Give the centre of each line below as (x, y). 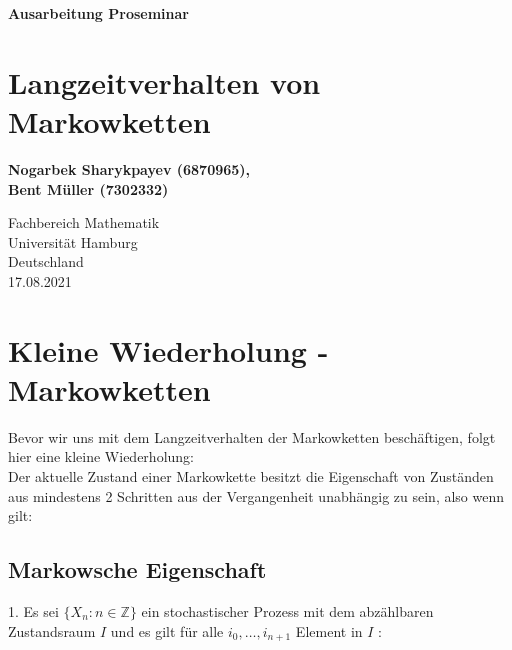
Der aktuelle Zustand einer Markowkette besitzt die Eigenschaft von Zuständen (251, 475)
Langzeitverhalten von (164, 81)
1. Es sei (33, 610)
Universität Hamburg (73, 241)
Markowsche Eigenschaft (137, 569)
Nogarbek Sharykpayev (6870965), (129, 168)
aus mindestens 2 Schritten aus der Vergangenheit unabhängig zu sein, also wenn (256, 495)
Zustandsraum (52, 630)
